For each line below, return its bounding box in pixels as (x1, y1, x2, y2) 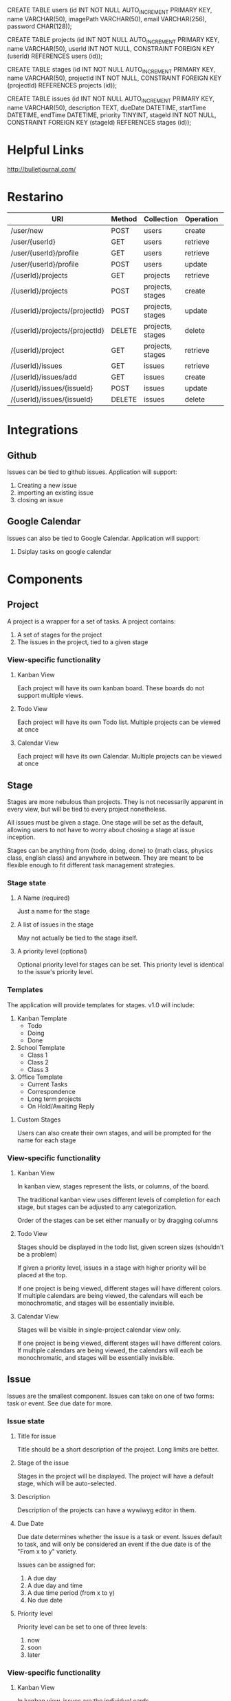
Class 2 (27, 1058, 49, 1066)
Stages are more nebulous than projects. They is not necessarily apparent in (7, 797, 223, 805)
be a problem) (16, 1250, 57, 1258)
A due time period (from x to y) (27, 1588, 115, 1597)
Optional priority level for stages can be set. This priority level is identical (16, 960, 224, 969)
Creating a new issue (16, 482, 77, 490)
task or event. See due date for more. (7, 1399, 113, 1408)
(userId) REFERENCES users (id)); (7, 52, 103, 60)
